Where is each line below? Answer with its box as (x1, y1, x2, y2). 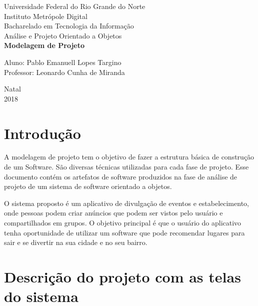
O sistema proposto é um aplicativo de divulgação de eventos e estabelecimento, (4, 197, 249, 208)
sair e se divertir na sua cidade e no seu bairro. (4, 237, 147, 247)
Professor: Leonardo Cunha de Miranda (4, 66, 125, 77)
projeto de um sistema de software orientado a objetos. (4, 181, 172, 191)
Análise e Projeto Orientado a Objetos (4, 30, 122, 40)
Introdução (4, 122, 81, 143)
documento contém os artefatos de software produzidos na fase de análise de (4, 171, 237, 181)
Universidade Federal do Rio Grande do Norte (4, 1, 145, 11)
